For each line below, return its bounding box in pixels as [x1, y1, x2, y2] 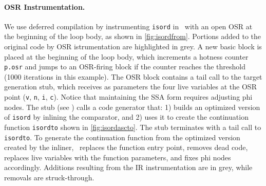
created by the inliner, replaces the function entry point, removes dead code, [4, 142, 248, 153]
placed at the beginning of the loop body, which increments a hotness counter [4, 51, 249, 62]
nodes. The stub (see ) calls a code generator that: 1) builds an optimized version [4, 101, 260, 112]
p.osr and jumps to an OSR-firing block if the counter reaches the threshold [4, 61, 246, 72]
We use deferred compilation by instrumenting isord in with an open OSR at [4, 21, 253, 31]
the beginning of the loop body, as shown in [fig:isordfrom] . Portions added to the [4, 31, 261, 42]
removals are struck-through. [4, 172, 94, 183]
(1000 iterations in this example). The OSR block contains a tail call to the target [4, 71, 262, 82]
